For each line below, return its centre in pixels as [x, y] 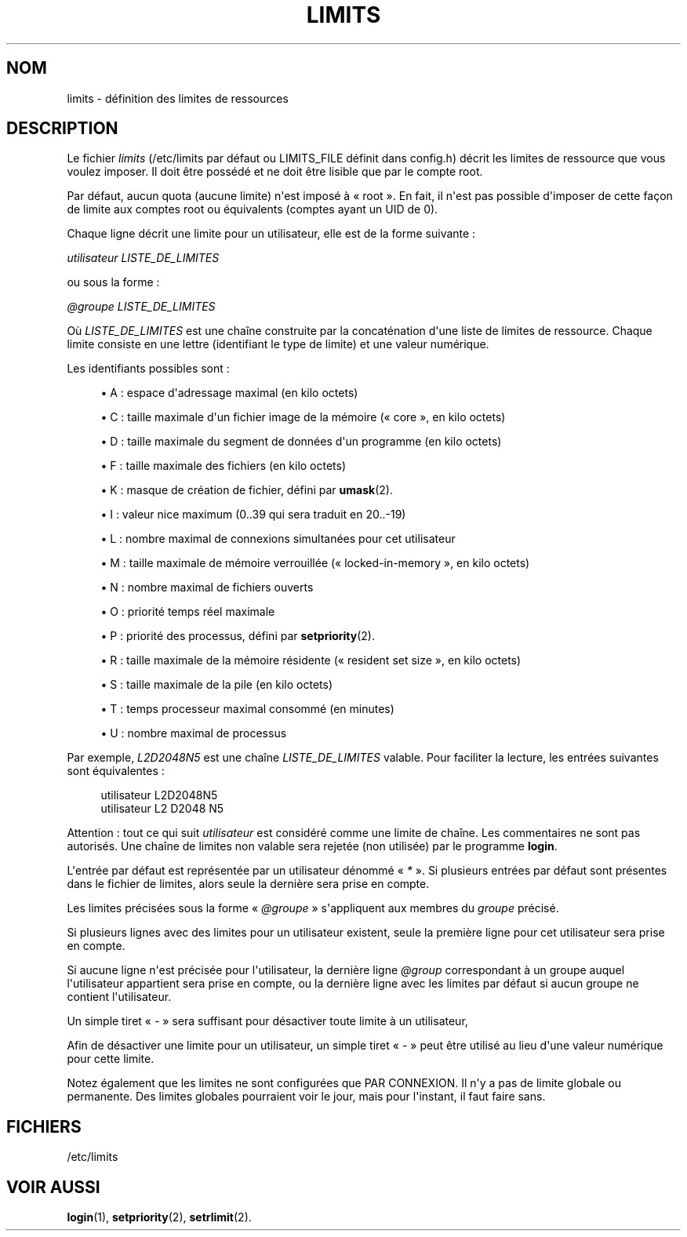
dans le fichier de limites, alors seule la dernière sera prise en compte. [248, 884]
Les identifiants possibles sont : [148, 369]
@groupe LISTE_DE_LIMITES [141, 307]
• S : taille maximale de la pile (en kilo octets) [217, 685]
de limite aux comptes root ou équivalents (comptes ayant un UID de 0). [253, 209]
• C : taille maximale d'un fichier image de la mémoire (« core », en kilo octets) [303, 417]
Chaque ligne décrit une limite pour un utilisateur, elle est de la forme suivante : [271, 234]
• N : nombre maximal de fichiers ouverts [207, 588]
